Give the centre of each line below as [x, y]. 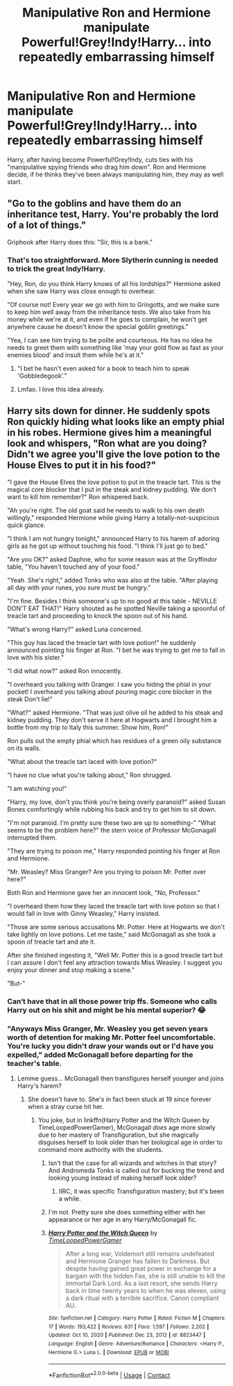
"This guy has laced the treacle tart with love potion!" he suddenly [102, 642]
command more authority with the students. [101, 1150]
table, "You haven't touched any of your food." [74, 567]
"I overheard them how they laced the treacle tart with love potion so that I [113, 906]
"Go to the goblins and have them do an [94, 204]
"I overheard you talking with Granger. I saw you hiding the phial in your [109, 684]
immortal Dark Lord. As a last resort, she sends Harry [142, 1283]
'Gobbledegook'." [42, 376]
